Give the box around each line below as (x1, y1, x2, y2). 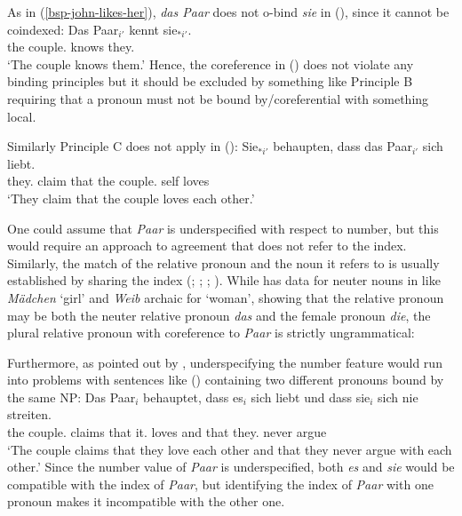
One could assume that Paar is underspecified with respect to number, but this (7, 218, 439, 237)
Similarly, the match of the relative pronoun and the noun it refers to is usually (7, 253, 440, 272)
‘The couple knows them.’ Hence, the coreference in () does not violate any (7, 54, 414, 73)
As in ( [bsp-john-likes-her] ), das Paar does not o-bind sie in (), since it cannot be (7, 3, 450, 20)
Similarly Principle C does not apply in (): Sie (7, 137, 259, 155)
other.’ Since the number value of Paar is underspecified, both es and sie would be (7, 457, 455, 476)
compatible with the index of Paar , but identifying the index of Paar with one (7, 474, 434, 493)
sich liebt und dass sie (251, 387, 370, 406)
